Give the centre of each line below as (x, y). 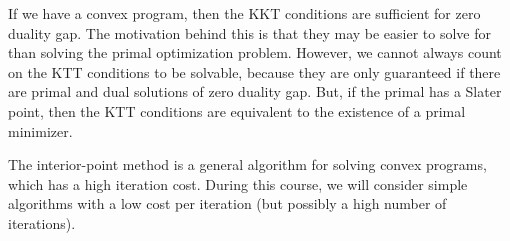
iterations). (42, 222)
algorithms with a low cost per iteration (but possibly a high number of (227, 203)
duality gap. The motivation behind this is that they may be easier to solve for (249, 32)
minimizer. (40, 130)
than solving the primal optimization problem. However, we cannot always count (255, 52)
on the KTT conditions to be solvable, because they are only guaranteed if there (254, 71)
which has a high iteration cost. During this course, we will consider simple (238, 183)
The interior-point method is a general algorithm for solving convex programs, (247, 164)
